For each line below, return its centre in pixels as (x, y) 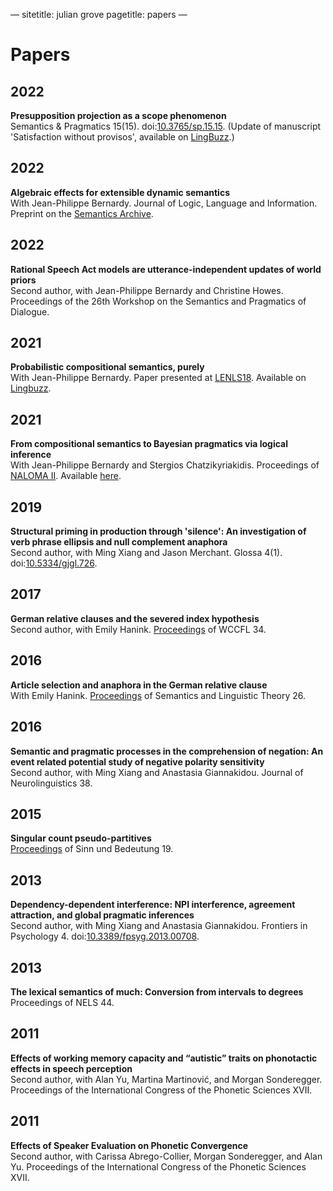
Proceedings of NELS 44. (62, 1002)
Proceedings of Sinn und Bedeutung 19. (92, 849)
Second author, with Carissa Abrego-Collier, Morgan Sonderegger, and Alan (166, 1156)
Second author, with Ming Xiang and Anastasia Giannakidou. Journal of (157, 772)
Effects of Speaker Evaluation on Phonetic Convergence (129, 1145)
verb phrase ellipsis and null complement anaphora (119, 542)
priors (23, 280)
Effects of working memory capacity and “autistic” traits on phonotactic (164, 1058)
